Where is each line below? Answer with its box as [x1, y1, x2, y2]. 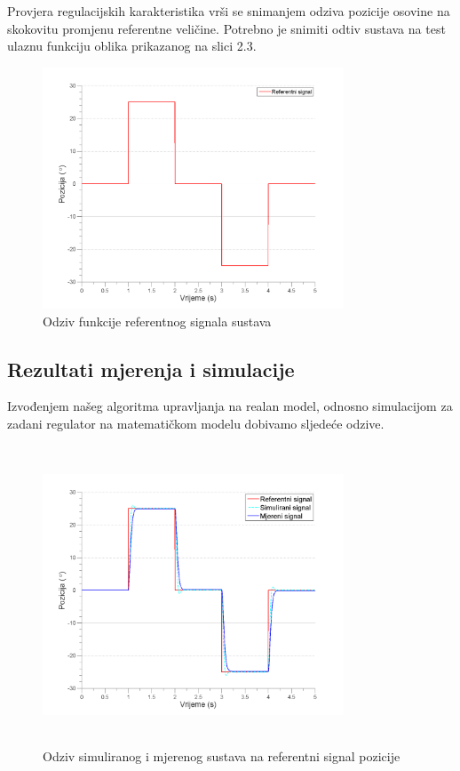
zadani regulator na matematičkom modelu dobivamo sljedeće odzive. [7, 414, 385, 433]
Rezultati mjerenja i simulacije [7, 355, 295, 382]
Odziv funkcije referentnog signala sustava [43, 311, 272, 330]
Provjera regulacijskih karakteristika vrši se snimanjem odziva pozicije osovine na [7, 2, 450, 20]
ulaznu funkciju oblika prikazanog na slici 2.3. [7, 36, 257, 55]
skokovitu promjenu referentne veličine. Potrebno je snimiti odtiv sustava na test [7, 19, 446, 37]
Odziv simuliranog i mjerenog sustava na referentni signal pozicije [43, 747, 401, 766]
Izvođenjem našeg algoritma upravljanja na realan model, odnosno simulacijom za [7, 397, 453, 415]
